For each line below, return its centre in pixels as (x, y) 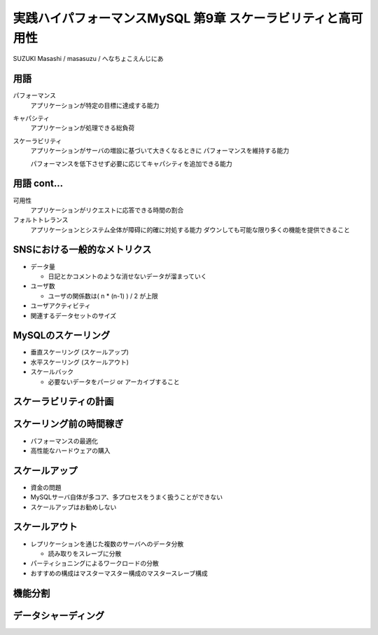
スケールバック (52, 372)
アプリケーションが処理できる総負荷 (83, 128)
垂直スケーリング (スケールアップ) (80, 352)
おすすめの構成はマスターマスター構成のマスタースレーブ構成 (119, 573)
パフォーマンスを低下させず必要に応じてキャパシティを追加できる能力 (131, 163)
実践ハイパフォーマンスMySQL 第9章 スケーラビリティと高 (182, 18)
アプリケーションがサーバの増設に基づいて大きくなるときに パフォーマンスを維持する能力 (160, 151)
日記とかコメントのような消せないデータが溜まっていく (127, 276)
